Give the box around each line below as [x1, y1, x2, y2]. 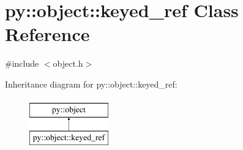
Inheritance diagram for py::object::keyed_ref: [5, 77, 178, 90]
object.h [53, 57, 83, 70]
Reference [5, 21, 90, 47]
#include [5, 57, 39, 70]
